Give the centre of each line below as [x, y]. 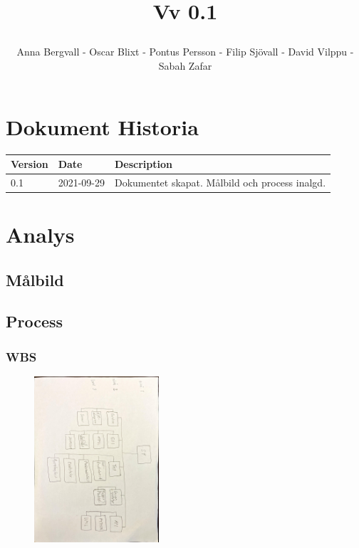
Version [30, 164]
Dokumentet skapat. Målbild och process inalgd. [220, 182]
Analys [40, 235]
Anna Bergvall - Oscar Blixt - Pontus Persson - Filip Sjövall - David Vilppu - [185, 52]
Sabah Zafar [185, 65]
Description [143, 164]
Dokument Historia [102, 126]
